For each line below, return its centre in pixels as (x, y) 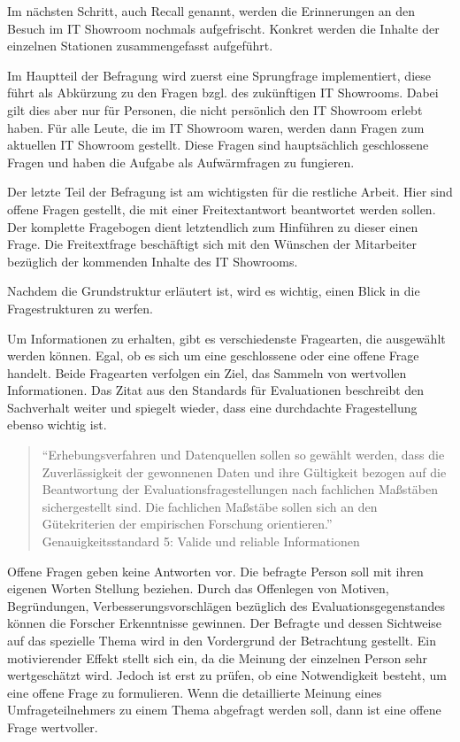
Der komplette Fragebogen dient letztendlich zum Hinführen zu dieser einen (213, 226)
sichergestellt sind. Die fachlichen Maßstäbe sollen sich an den (210, 506)
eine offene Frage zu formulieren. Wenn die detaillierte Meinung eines (195, 692)
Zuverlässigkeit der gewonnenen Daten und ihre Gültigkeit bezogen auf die (244, 471)
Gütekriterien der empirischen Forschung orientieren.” (187, 524)
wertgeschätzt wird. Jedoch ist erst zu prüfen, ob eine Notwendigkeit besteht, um (227, 675)
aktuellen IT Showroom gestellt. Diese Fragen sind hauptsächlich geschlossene (218, 145)
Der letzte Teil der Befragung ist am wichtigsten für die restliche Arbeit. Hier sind (230, 192)
